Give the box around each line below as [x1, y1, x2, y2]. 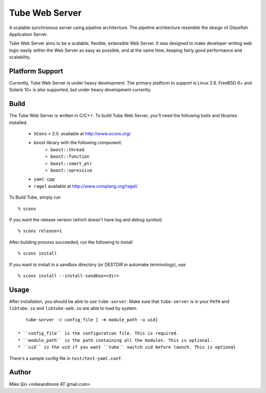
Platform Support [9, 67, 64, 75]
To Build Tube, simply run [9, 194, 61, 200]
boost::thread [50, 147, 85, 152]
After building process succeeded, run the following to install [9, 239, 133, 245]
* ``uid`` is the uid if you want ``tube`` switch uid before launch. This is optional [18, 344, 236, 350]
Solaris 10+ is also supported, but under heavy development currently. [9, 87, 152, 93]
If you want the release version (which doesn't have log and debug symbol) [9, 217, 163, 222]
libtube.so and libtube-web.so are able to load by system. [9, 305, 138, 311]
